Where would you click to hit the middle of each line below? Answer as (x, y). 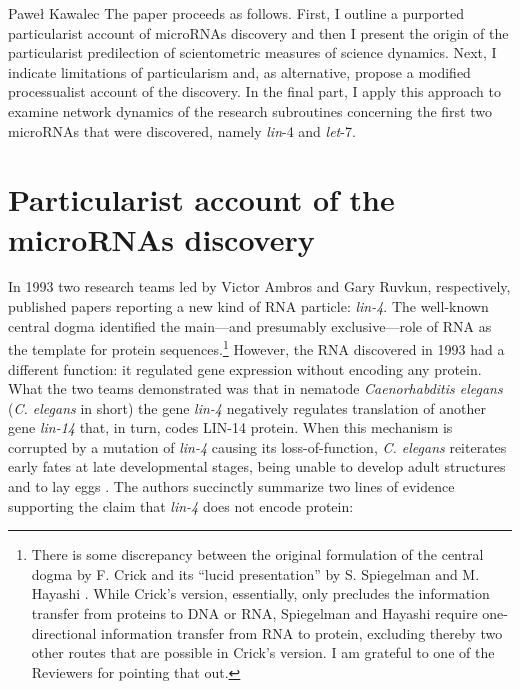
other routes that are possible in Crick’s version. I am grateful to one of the (263, 652)
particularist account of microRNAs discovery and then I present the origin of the (258, 32)
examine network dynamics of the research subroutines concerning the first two (250, 110)
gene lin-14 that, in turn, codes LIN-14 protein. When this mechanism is (230, 427)
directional (64, 632)
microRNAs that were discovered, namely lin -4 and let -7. (182, 130)
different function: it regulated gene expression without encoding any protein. (245, 368)
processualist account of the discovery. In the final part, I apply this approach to (254, 91)
